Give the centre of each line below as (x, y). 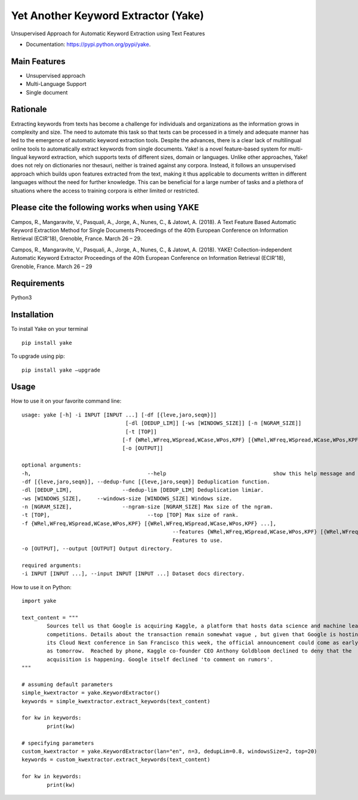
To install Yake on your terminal (50, 329)
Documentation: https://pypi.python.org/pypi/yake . (88, 44)
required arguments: (52, 565)
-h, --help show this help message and (188, 473)
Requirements (38, 283)
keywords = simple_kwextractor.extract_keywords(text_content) (116, 701)
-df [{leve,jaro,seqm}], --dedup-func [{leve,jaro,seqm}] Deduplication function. (146, 482)
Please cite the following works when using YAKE (105, 208)
